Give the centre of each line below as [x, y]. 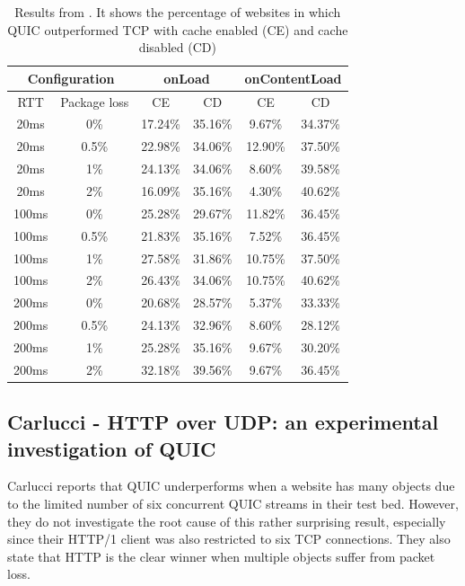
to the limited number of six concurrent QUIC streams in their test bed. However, [233, 504]
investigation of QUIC [112, 448]
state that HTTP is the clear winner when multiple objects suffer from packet [221, 556]
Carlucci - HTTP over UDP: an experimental [223, 422]
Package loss [95, 101]
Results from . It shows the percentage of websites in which [178, 12]
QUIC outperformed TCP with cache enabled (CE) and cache [178, 29]
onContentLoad [293, 78]
